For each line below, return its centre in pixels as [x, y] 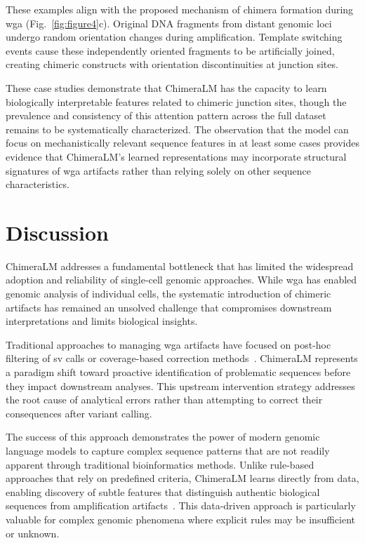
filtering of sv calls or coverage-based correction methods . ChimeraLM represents [182, 358]
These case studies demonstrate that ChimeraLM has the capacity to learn [166, 87]
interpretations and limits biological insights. [102, 321]
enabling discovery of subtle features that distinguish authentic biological [163, 491]
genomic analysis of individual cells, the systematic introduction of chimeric [168, 294]
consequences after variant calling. [79, 413]
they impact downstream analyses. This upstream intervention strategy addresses [180, 386]
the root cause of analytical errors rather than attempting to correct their [164, 400]
